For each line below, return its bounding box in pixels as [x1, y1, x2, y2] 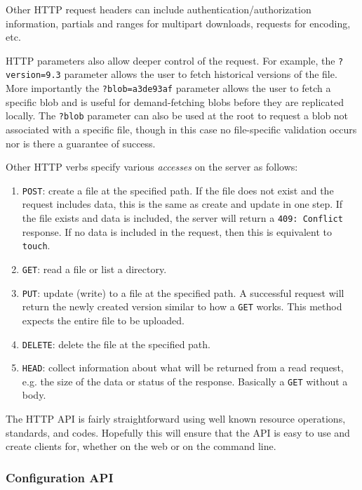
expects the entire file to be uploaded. [22, 312, 185, 327]
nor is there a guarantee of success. [6, 135, 156, 150]
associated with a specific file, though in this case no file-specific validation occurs [6, 122, 357, 136]
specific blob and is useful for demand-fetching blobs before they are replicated [6, 94, 344, 109]
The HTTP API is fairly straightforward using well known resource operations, [6, 411, 346, 426]
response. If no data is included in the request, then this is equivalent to [22, 224, 332, 239]
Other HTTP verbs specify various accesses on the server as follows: [6, 159, 298, 174]
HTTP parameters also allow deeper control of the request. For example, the [6, 53, 335, 67]
